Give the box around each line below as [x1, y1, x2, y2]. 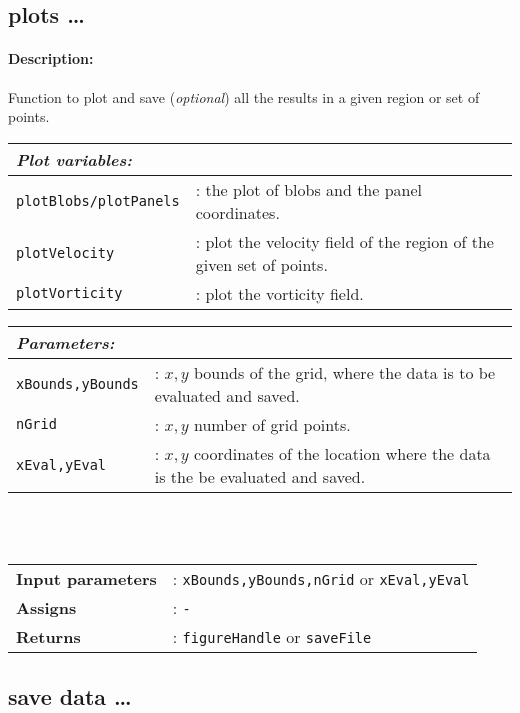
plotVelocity [16, 244, 115, 261]
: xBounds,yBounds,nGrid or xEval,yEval [172, 566, 470, 590]
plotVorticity [16, 285, 123, 302]
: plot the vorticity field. [195, 281, 364, 305]
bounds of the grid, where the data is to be [193, 360, 496, 384]
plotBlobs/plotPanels [16, 192, 180, 209]
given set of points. [195, 252, 328, 276]
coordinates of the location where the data [193, 441, 491, 465]
